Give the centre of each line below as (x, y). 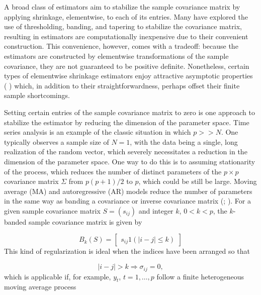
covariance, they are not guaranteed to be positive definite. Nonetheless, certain (127, 66)
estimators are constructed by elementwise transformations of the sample (116, 56)
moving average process (40, 287)
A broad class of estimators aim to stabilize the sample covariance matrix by (122, 7)
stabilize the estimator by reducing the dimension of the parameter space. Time (127, 122)
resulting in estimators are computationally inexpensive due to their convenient (126, 36)
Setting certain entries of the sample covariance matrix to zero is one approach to (129, 112)
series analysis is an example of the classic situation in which (98, 132)
